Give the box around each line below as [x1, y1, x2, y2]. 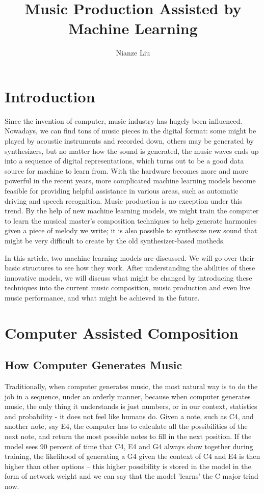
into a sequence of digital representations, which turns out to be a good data [5, 155, 244, 166]
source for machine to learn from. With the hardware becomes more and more [5, 165, 248, 176]
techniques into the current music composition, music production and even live [5, 282, 250, 293]
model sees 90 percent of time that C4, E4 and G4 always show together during [5, 441, 253, 451]
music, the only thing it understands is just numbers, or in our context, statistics [5, 401, 257, 412]
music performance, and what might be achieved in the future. [5, 292, 200, 303]
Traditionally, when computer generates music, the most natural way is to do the [5, 381, 258, 392]
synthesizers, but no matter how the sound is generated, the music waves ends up [5, 145, 259, 156]
